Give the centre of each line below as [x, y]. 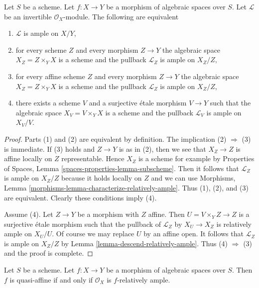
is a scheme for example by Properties [196, 158]
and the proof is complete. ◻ [49, 253]
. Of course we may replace [93, 234]
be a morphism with [108, 214]
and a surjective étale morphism [138, 103]
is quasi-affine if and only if [51, 279]
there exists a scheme [48, 103]
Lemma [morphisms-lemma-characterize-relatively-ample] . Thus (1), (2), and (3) [126, 187]
